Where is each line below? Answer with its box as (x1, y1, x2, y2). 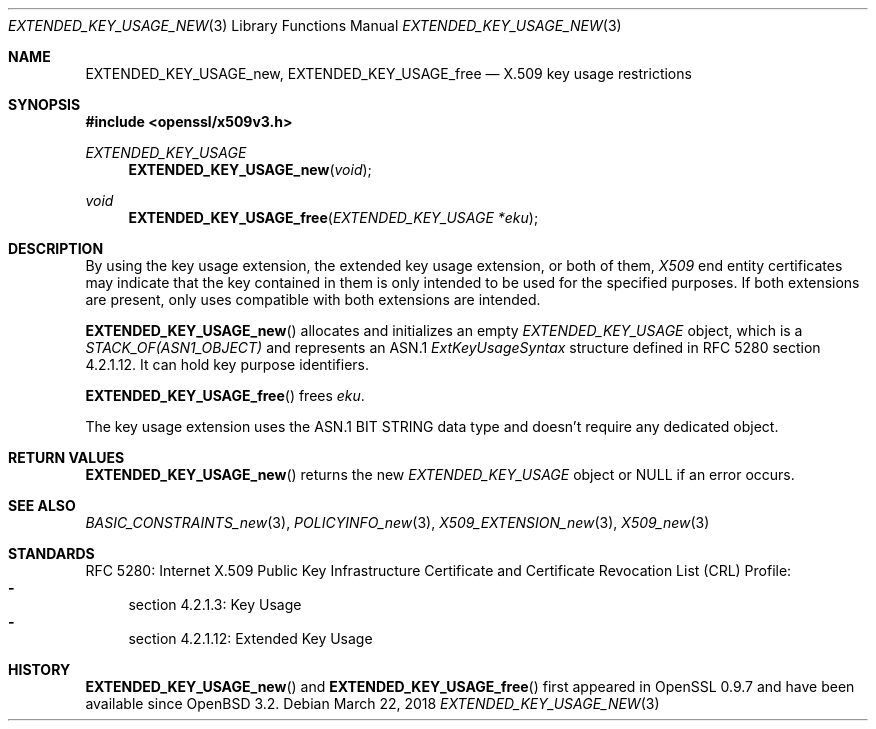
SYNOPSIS (8, 96, 81, 113)
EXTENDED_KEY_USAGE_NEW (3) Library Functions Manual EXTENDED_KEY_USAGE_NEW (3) (8, 17, 622, 34)
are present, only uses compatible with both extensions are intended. (85, 291, 541, 308)
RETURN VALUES (8, 449, 125, 466)
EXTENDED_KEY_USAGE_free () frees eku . (85, 387, 365, 404)
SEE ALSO (8, 497, 76, 514)
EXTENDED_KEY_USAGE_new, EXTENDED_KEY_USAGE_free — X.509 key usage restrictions (85, 65, 692, 82)
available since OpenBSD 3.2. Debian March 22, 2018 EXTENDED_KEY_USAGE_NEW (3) (85, 695, 660, 712)
